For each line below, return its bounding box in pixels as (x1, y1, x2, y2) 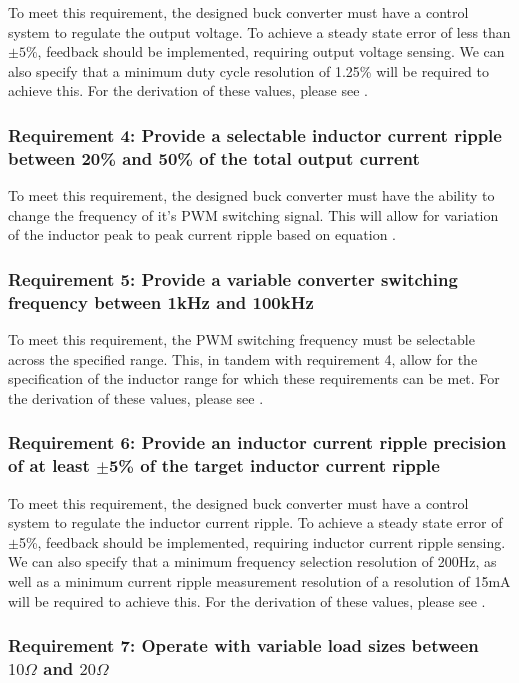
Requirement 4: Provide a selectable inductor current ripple (8, 122, 502, 147)
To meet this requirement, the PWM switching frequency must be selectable (8, 329, 475, 350)
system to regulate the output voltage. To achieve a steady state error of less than (8, 21, 511, 42)
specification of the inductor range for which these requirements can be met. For (8, 368, 500, 389)
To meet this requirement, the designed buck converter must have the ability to (8, 185, 495, 206)
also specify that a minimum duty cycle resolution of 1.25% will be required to (8, 60, 490, 81)
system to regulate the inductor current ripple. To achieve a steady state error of (8, 512, 503, 533)
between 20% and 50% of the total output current (8, 145, 420, 170)
